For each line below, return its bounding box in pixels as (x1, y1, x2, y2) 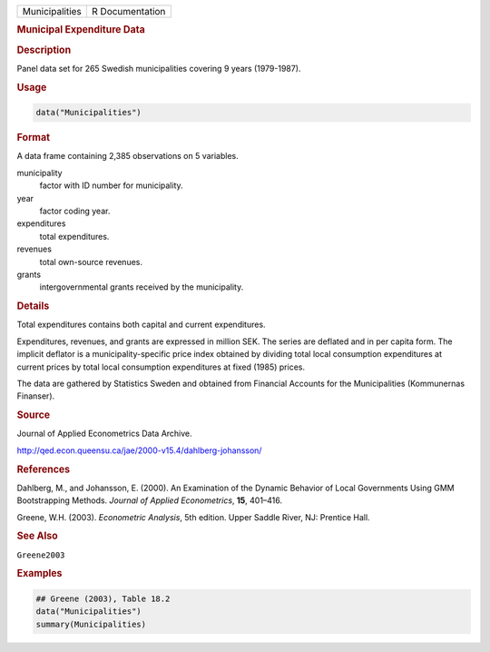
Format (16, 132, 50, 144)
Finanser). (16, 390, 55, 401)
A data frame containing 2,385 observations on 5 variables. (16, 151, 240, 162)
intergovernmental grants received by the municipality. (39, 282, 244, 292)
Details (16, 300, 50, 312)
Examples (16, 568, 63, 580)
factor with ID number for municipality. (39, 180, 183, 191)
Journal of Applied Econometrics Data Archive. (16, 428, 192, 440)
